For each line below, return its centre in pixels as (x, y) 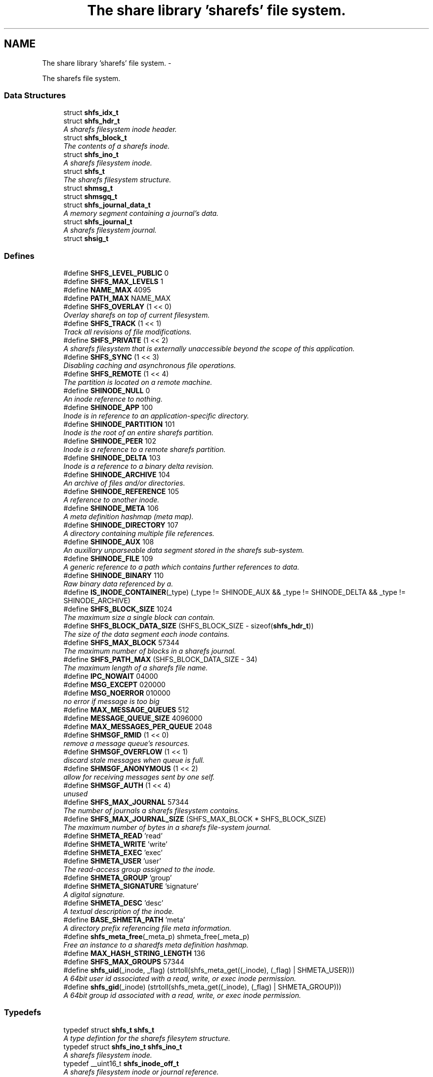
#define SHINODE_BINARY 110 (114, 576)
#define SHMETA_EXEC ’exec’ (113, 853)
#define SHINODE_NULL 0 (107, 391)
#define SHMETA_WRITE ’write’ (115, 844)
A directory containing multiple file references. (139, 534)
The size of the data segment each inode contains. (147, 634)
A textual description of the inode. (119, 911)
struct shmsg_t (88, 188)
